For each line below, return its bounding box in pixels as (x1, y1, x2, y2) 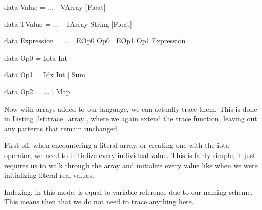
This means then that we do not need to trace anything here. (4, 196, 194, 207)
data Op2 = (4, 86, 41, 96)
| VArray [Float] (56, 2, 106, 12)
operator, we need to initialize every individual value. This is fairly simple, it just (4, 149, 256, 160)
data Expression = (4, 35, 62, 46)
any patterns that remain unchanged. (4, 123, 119, 133)
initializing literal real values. (4, 170, 94, 180)
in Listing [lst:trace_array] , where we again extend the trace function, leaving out (4, 113, 257, 124)
